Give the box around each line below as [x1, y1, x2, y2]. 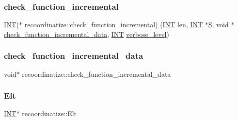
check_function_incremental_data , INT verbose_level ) [4, 29, 169, 39]
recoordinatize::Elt [22, 108, 77, 119]
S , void [208, 19, 229, 30]
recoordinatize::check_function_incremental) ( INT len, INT [24, 19, 203, 30]
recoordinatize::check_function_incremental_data [22, 69, 171, 79]
